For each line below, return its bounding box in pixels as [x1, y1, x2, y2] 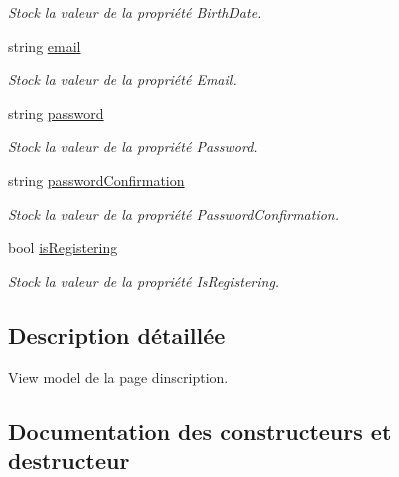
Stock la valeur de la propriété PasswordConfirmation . [8, 203, 340, 224]
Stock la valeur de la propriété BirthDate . [8, 2, 262, 22]
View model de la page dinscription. [8, 366, 229, 387]
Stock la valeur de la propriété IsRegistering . [8, 270, 280, 291]
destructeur [8, 444, 130, 475]
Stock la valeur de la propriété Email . [8, 69, 237, 90]
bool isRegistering [8, 237, 118, 258]
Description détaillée [8, 319, 226, 350]
